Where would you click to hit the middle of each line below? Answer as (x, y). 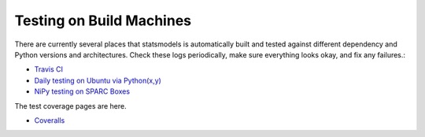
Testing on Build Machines (103, 20)
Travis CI (48, 69)
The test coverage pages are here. (70, 106)
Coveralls (50, 120)
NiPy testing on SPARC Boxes (82, 91)
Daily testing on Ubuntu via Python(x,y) (98, 80)
